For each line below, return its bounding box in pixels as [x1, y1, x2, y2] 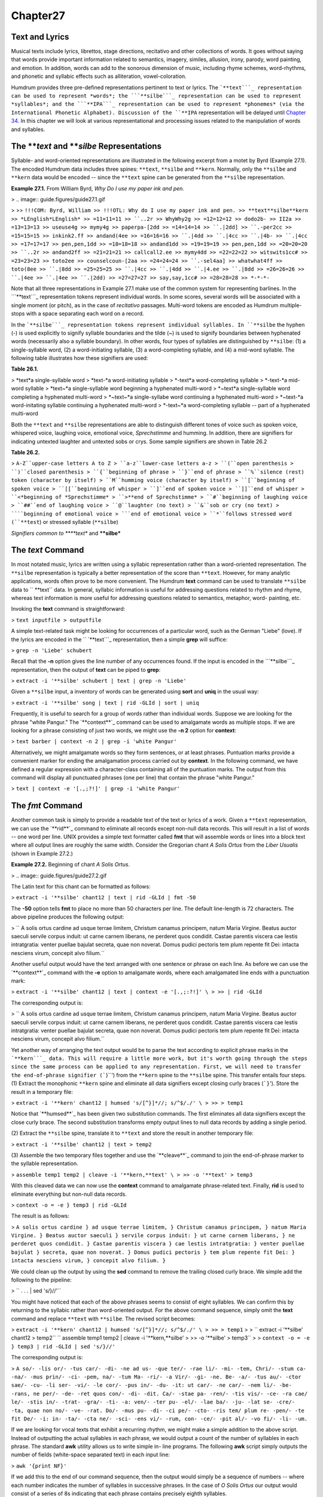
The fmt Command [11, 801, 83, 811]
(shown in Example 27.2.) [11, 850, 73, 857]
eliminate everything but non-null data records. [11, 1190, 127, 1198]
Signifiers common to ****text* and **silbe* [11, 529, 121, 537]
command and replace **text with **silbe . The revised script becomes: [11, 1315, 196, 1322]
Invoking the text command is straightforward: [11, 605, 126, 613]
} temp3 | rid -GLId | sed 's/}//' [11, 1343, 116, 1350]
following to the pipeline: [11, 1276, 72, 1284]
